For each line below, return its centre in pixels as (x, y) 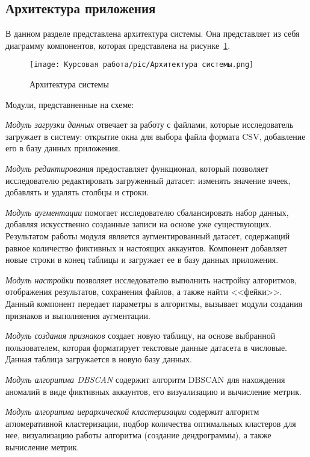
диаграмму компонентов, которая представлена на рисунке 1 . (118, 45)
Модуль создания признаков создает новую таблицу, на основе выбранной (141, 336)
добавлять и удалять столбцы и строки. (77, 192)
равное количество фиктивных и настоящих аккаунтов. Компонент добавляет (146, 247)
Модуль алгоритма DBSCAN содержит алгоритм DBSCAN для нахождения (145, 379)
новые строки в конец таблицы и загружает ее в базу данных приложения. (142, 260)
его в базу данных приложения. (63, 148)
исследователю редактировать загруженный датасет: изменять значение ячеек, (148, 180)
